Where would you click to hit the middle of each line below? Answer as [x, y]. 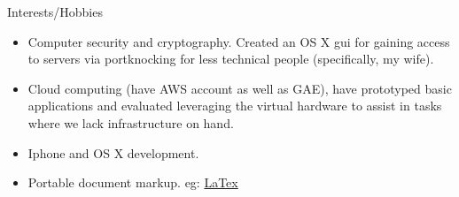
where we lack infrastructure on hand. [131, 122]
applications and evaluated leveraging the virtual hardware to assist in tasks [235, 106]
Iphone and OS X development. [113, 152]
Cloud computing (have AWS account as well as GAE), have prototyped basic [240, 88]
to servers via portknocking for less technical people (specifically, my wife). [231, 59]
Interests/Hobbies [55, 11]
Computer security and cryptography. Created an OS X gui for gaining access [239, 41]
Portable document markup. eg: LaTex [133, 182]
